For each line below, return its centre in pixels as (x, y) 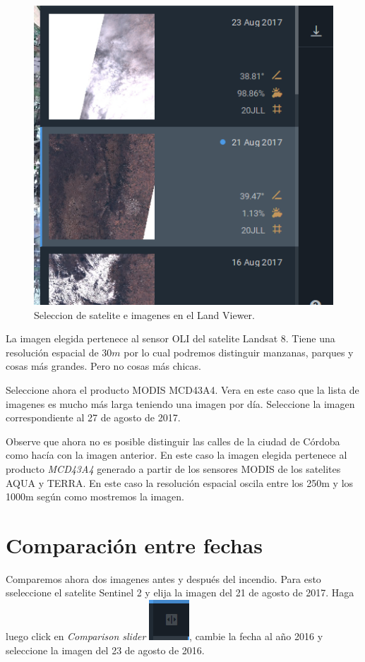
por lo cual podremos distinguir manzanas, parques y (239, 352)
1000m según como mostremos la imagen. (95, 496)
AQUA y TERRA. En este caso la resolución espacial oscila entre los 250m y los (180, 482)
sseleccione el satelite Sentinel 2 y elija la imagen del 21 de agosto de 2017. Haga (180, 592)
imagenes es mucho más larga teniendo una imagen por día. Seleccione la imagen (180, 403)
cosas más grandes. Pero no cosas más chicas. (103, 366)
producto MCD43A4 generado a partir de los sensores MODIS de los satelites (173, 468)
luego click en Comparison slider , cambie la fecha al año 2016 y (164, 636)
